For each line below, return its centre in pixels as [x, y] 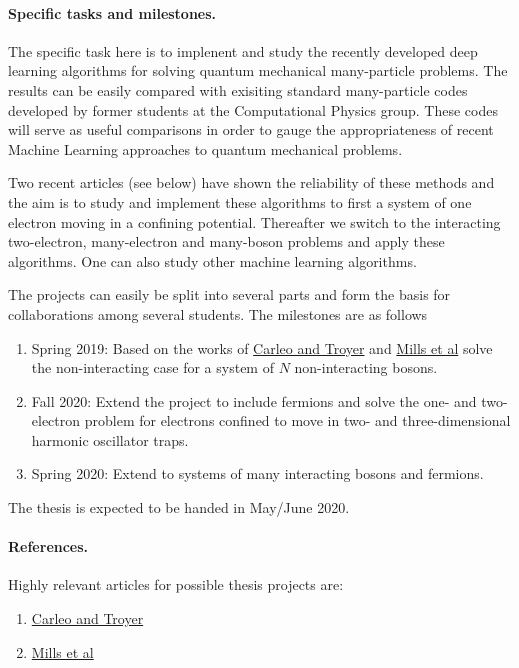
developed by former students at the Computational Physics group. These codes [253, 109]
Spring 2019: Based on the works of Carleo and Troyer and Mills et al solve [262, 347]
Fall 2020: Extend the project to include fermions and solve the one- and [254, 400]
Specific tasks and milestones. [112, 12]
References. [48, 546]
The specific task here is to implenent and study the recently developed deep [243, 50]
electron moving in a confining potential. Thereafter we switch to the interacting [254, 221]
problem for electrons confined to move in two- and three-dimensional [297, 420]
